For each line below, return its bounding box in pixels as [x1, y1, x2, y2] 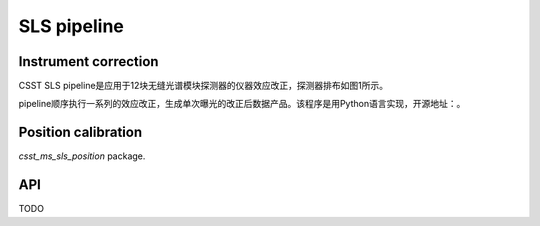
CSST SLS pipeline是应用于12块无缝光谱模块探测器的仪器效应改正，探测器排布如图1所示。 [18, 80, 389, 92]
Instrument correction [18, 53, 159, 70]
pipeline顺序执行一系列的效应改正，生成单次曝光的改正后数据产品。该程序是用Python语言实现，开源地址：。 [18, 98, 466, 110]
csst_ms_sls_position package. [18, 150, 146, 162]
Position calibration [18, 124, 143, 141]
